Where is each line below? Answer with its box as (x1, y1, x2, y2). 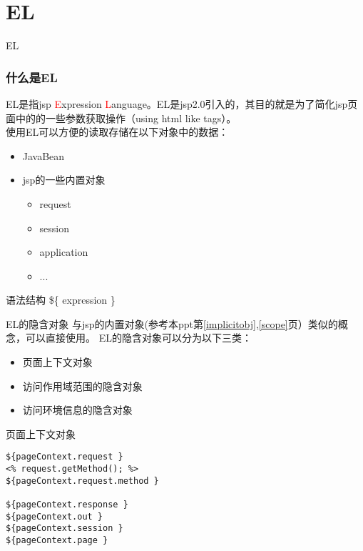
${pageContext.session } (6, 523, 123, 534)
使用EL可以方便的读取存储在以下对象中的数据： (6, 124, 229, 139)
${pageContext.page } (6, 535, 108, 546)
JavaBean (22, 148, 65, 163)
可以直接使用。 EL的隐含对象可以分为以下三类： (25, 330, 252, 345)
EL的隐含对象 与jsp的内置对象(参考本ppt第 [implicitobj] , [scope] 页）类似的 (6, 316, 338, 331)
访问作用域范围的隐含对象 (22, 378, 143, 393)
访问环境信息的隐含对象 (22, 402, 133, 417)
